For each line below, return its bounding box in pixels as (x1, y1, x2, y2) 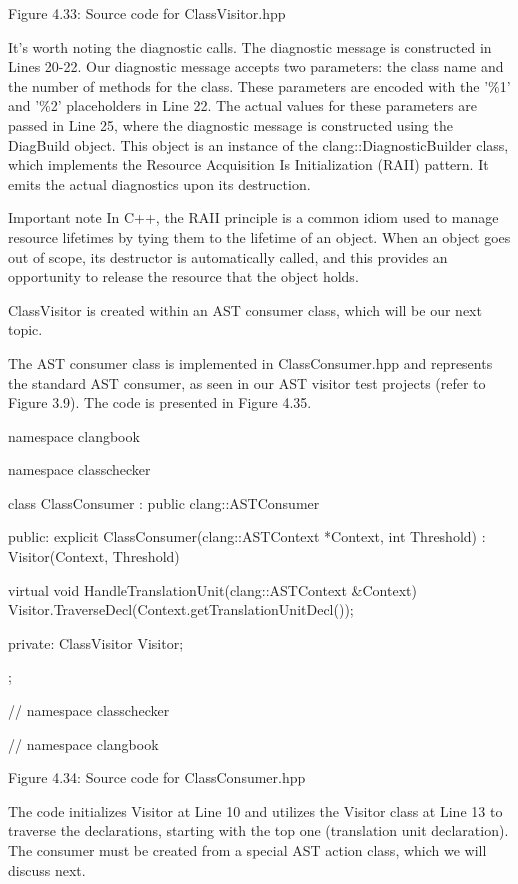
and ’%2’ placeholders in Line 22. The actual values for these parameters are (8, 95, 477, 116)
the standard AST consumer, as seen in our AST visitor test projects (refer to (8, 372, 486, 393)
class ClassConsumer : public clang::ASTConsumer (8, 492, 320, 513)
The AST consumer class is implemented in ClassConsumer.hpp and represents (8, 352, 493, 373)
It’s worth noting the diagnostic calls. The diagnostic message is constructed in (8, 36, 492, 57)
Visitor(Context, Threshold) (8, 546, 180, 567)
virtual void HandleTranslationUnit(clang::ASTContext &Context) (8, 579, 417, 600)
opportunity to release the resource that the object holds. (8, 266, 359, 287)
